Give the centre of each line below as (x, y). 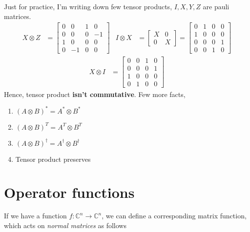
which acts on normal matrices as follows (65, 225)
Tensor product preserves (53, 159)
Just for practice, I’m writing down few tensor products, (88, 6)
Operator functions (69, 192)
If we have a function (35, 216)
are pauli (216, 6)
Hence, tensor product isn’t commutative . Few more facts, (95, 94)
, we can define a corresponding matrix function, (174, 216)
